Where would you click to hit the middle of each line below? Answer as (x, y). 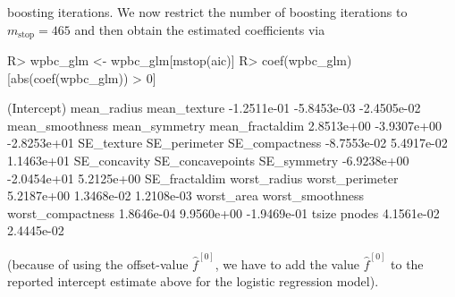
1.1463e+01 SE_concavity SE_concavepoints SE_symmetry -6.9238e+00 (208, 161)
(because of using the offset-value (98, 263)
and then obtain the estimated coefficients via (200, 29)
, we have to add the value (287, 263)
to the (407, 263)
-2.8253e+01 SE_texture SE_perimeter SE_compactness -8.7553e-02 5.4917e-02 (227, 143)
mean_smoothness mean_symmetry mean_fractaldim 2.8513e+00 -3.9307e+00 (225, 125)
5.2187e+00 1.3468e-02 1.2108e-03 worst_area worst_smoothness (186, 195)
